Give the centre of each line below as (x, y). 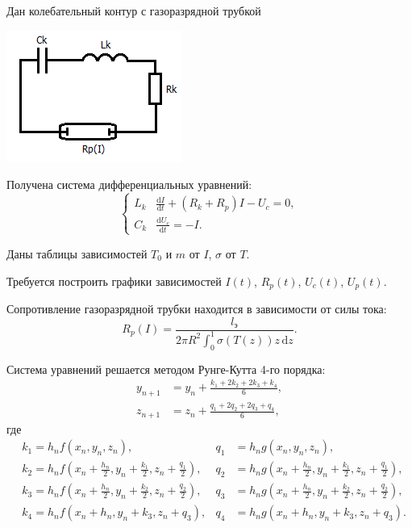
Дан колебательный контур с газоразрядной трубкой (134, 10)
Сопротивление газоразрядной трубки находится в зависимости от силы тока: (197, 308)
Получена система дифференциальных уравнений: (129, 184)
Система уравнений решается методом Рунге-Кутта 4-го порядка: (166, 369)
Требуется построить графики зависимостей (114, 281)
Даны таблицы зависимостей (77, 253)
